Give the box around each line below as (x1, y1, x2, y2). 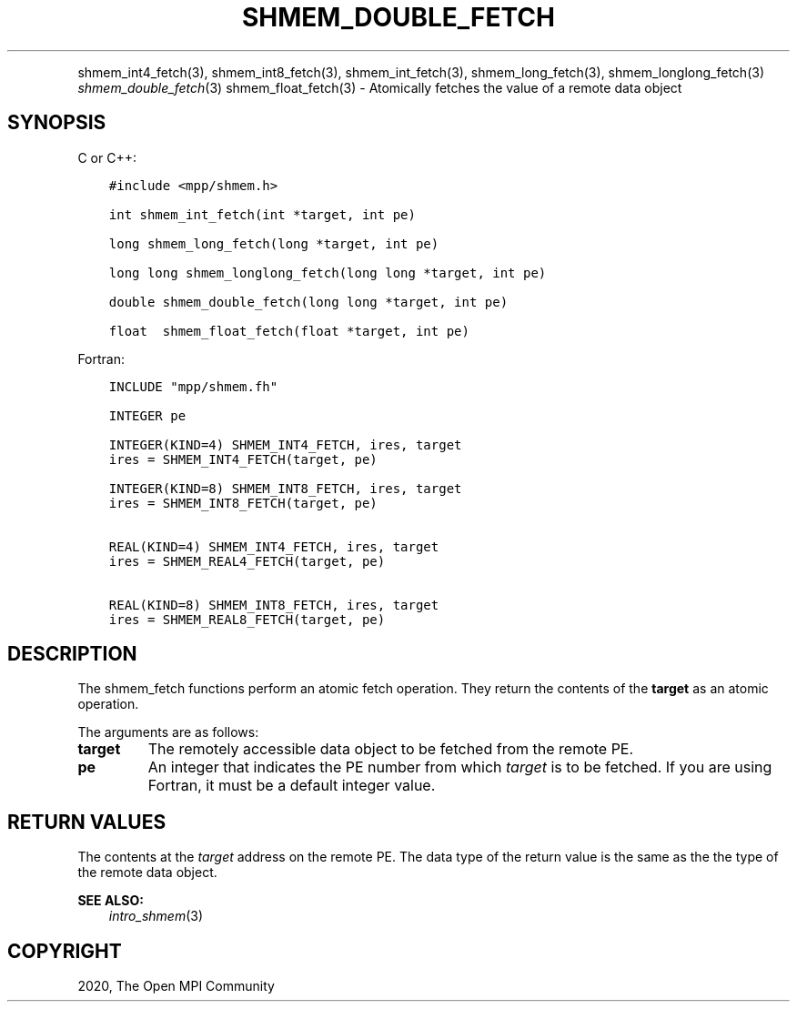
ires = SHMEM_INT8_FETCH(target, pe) (108, 495, 378, 510)
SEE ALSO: (77, 893, 144, 909)
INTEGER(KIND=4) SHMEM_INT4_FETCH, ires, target (108, 437, 462, 452)
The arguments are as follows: (77, 724, 259, 741)
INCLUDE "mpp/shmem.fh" (108, 378, 278, 394)
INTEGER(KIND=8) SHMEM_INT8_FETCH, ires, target (108, 480, 462, 496)
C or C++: (77, 149, 136, 166)
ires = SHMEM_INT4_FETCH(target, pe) (108, 451, 378, 467)
